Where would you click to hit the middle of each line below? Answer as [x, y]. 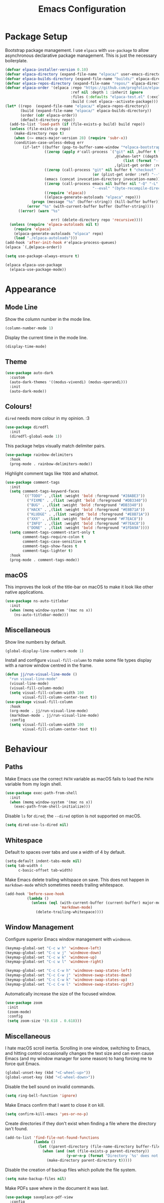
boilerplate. [16, 60]
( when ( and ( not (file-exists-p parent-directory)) [96, 1151]
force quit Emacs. [23, 1064]
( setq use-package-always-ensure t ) [42, 256]
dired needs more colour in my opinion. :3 [47, 418]
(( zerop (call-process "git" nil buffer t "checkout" [100, 170]
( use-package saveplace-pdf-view [39, 1197]
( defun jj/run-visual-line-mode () [41, 675]
